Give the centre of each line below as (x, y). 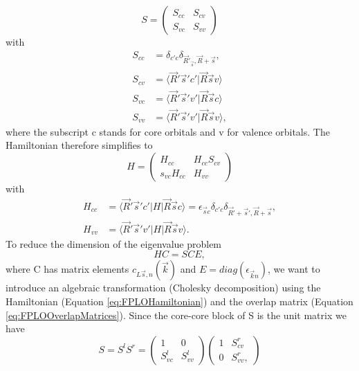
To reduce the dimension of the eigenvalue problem (114, 243)
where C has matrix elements (67, 269)
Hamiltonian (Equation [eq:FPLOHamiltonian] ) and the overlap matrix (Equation (179, 301)
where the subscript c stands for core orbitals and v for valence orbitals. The (168, 131)
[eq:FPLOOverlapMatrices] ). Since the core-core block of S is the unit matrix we (176, 315)
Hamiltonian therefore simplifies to (79, 145)
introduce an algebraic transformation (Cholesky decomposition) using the (163, 288)
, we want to (294, 269)
